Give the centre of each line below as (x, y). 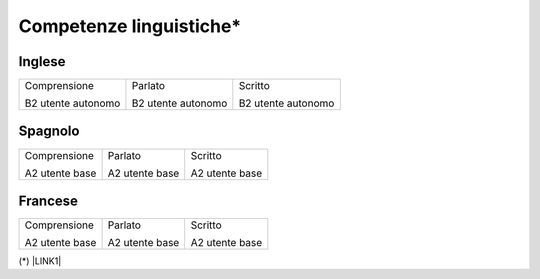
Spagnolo (49, 131)
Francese (48, 201)
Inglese (42, 61)
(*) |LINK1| (40, 261)
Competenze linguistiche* (130, 26)
